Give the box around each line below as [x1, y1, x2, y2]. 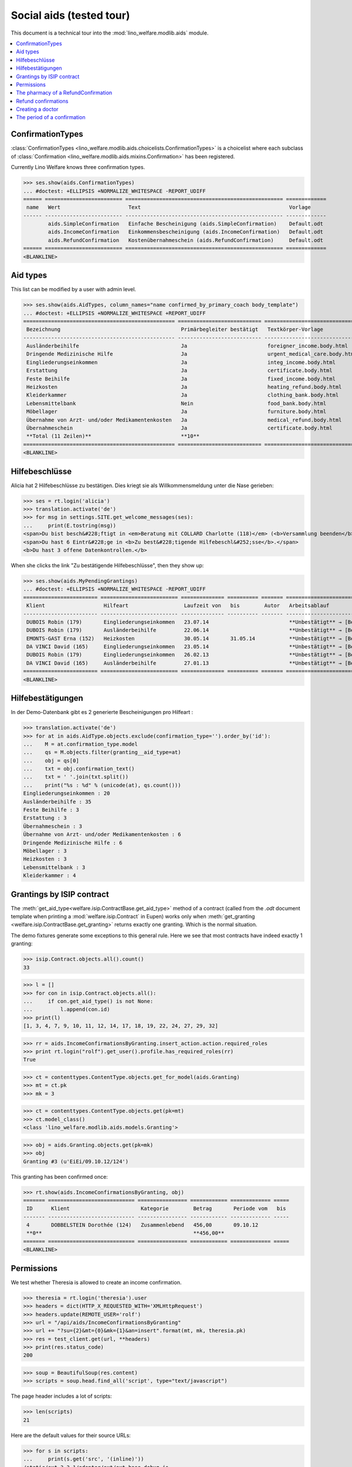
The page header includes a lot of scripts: [11, 1392, 112, 1400]
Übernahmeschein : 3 [23, 823, 82, 830]
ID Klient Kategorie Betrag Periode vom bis [26, 1205, 287, 1212]
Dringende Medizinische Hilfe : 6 [23, 839, 123, 846]
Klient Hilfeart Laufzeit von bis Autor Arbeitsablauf [26, 602, 330, 609]
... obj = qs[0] [23, 757, 79, 764]
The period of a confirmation [16, 114, 86, 121]
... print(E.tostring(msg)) [23, 522, 117, 529]
